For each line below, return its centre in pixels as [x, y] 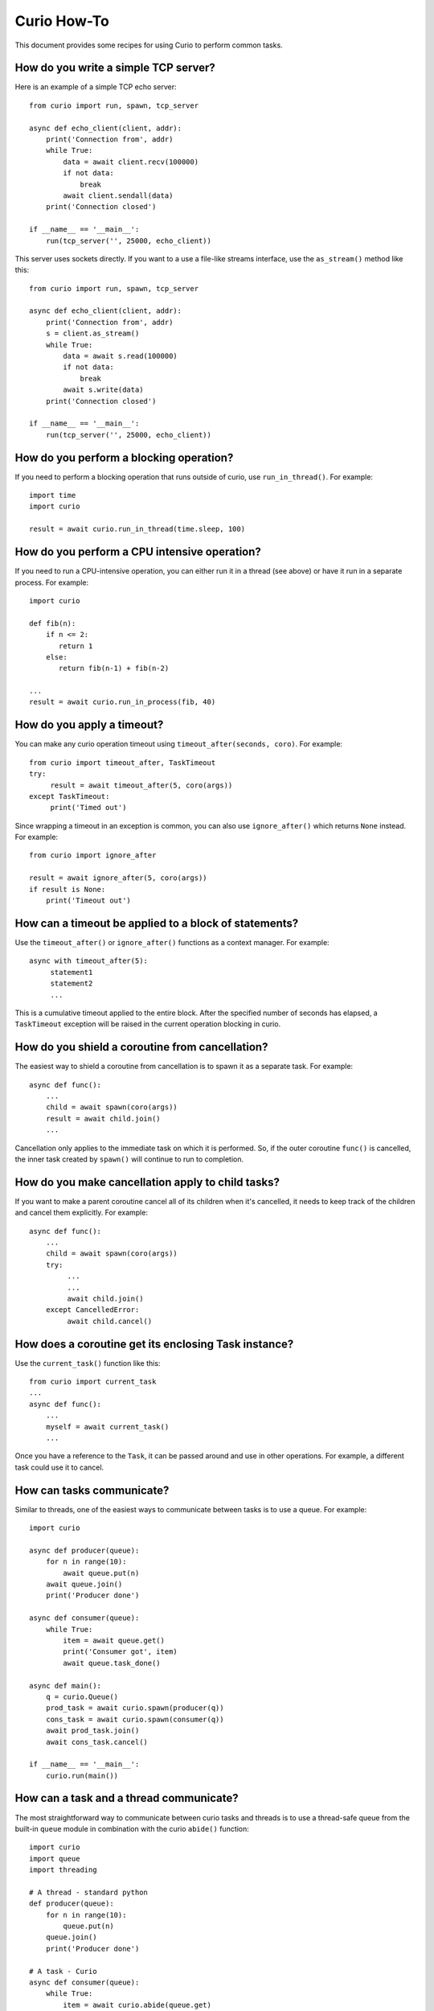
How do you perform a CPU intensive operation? [138, 552]
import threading [63, 1870]
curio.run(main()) [82, 1775]
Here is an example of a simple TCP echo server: [96, 87]
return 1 [76, 646]
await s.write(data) [103, 390]
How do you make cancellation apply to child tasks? [147, 1182]
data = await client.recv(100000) [131, 162]
